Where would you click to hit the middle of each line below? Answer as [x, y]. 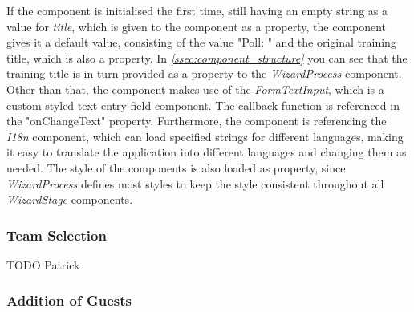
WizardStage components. [70, 199]
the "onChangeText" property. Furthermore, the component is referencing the [197, 121]
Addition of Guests [69, 300]
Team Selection [57, 235]
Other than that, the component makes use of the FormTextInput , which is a [195, 89]
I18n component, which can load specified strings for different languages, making [205, 136]
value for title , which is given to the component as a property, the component [197, 26]
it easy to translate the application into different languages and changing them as [207, 152]
